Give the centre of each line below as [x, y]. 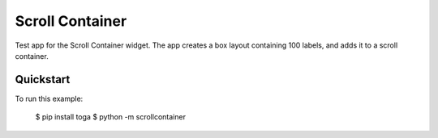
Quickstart [43, 79]
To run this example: [49, 98]
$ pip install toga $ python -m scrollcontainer [111, 117]
